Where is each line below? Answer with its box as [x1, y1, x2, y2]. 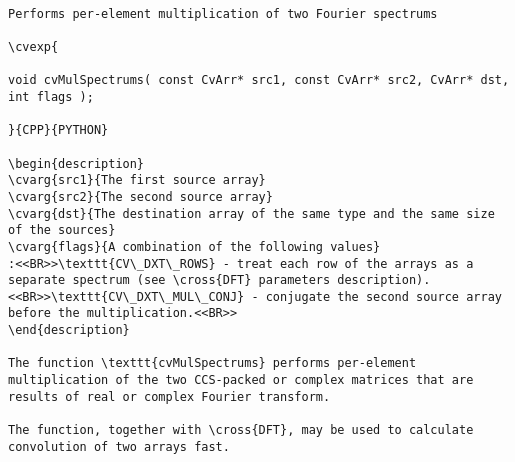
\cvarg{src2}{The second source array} [8, 189, 273, 204]
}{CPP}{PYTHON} [8, 123, 109, 138]
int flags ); [8, 89, 94, 104]
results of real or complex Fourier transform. [8, 389, 331, 404]
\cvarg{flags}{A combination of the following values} [8, 239, 381, 254]
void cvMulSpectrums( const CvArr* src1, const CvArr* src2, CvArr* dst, [8, 73, 510, 88]
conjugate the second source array [265, 289, 502, 304]
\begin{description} [8, 156, 145, 171]
